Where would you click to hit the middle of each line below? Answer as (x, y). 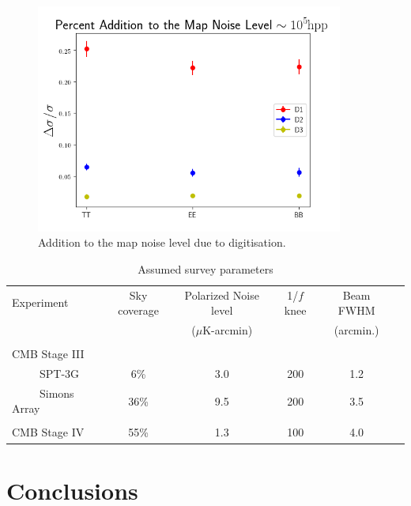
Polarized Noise (222, 295)
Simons (57, 393)
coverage (138, 310)
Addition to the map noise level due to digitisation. (162, 242)
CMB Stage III (48, 354)
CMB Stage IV (48, 432)
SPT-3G (59, 373)
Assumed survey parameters (205, 268)
